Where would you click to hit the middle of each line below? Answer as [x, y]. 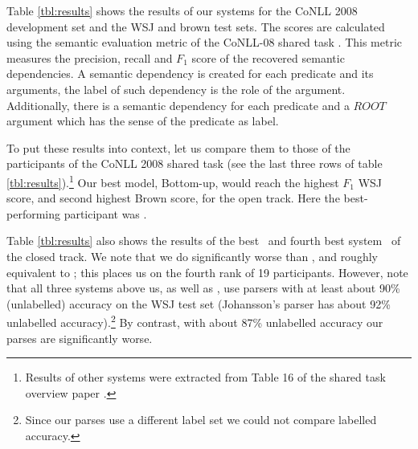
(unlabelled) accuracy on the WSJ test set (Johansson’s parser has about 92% [199, 303]
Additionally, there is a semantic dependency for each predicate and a [178, 105]
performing [33, 213]
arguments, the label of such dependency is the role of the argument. [176, 89]
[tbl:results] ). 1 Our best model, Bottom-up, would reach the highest [173, 181]
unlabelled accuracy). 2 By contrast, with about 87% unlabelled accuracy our [195, 321]
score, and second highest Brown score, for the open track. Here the [173, 198]
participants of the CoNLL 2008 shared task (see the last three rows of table [195, 163]
